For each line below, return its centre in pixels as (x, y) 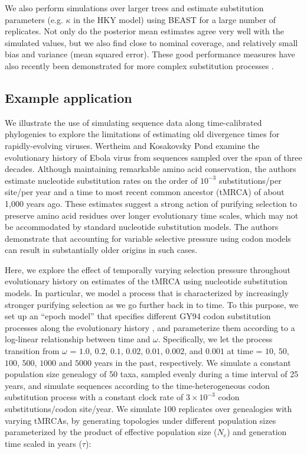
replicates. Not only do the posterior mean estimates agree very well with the (144, 31)
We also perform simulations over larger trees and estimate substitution (134, 8)
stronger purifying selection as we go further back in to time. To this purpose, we (152, 304)
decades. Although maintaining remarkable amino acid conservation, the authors (151, 169)
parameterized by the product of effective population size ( (111, 432)
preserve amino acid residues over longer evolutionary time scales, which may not (152, 215)
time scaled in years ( (43, 443)
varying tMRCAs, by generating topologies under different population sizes (141, 420)
